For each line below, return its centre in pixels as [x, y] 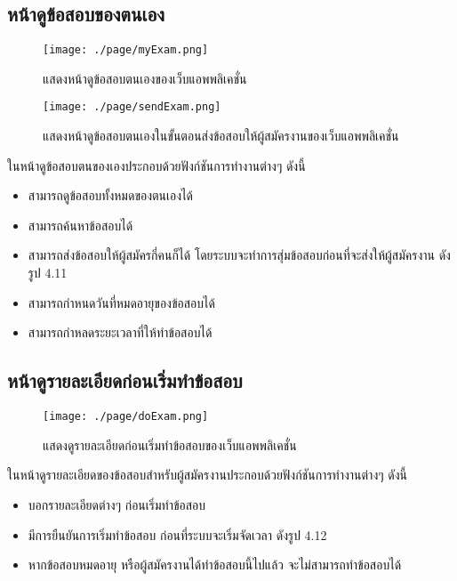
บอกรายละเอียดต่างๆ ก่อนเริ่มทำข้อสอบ [117, 504]
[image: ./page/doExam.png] [126, 417]
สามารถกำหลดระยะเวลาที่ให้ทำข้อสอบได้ [120, 332]
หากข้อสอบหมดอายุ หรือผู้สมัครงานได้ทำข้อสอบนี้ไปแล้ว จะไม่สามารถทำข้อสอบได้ [215, 565]
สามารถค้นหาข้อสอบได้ [80, 225]
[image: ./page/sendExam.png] [132, 107]
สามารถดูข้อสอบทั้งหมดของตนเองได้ [111, 195]
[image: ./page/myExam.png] [126, 50]
